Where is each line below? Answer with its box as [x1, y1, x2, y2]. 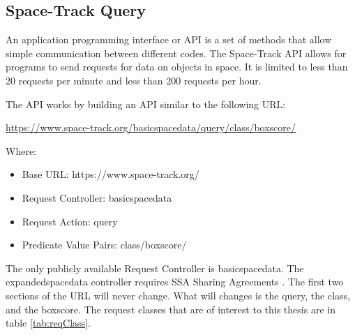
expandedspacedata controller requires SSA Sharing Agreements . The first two [6, 274, 344, 289]
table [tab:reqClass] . [6, 315, 91, 330]
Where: [6, 143, 36, 158]
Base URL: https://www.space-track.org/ [22, 167, 199, 181]
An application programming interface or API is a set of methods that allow [6, 32, 332, 47]
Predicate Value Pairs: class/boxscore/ [22, 237, 187, 252]
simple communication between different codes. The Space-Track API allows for [6, 45, 347, 60]
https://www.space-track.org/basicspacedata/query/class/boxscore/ [6, 120, 296, 135]
